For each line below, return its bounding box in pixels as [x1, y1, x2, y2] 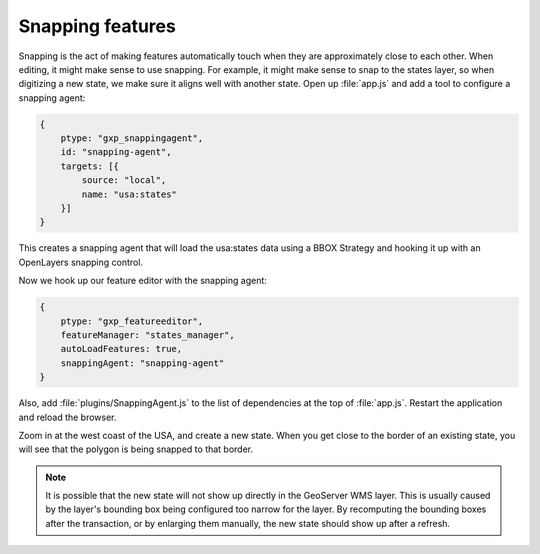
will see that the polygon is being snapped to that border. [18, 443, 254, 455]
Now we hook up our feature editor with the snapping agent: [18, 275, 267, 287]
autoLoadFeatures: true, [60, 343, 183, 355]
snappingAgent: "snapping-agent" [60, 357, 225, 369]
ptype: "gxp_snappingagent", [60, 133, 204, 144]
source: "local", [81, 175, 167, 186]
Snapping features [18, 15, 177, 37]
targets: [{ [60, 160, 120, 172]
